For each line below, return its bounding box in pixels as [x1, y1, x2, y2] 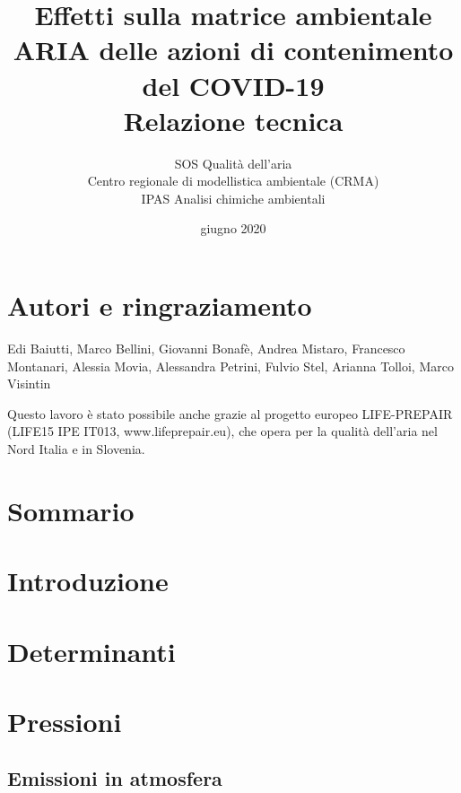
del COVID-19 [142, 66, 325, 103]
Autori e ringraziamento [7, 287, 312, 324]
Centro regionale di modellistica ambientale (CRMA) [87, 171, 379, 190]
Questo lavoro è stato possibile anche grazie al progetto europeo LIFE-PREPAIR [7, 404, 453, 423]
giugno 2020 [200, 219, 266, 238]
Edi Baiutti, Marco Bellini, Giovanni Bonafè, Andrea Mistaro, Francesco [7, 339, 405, 357]
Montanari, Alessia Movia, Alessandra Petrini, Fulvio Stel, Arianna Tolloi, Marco [7, 356, 454, 375]
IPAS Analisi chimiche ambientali [141, 188, 326, 207]
